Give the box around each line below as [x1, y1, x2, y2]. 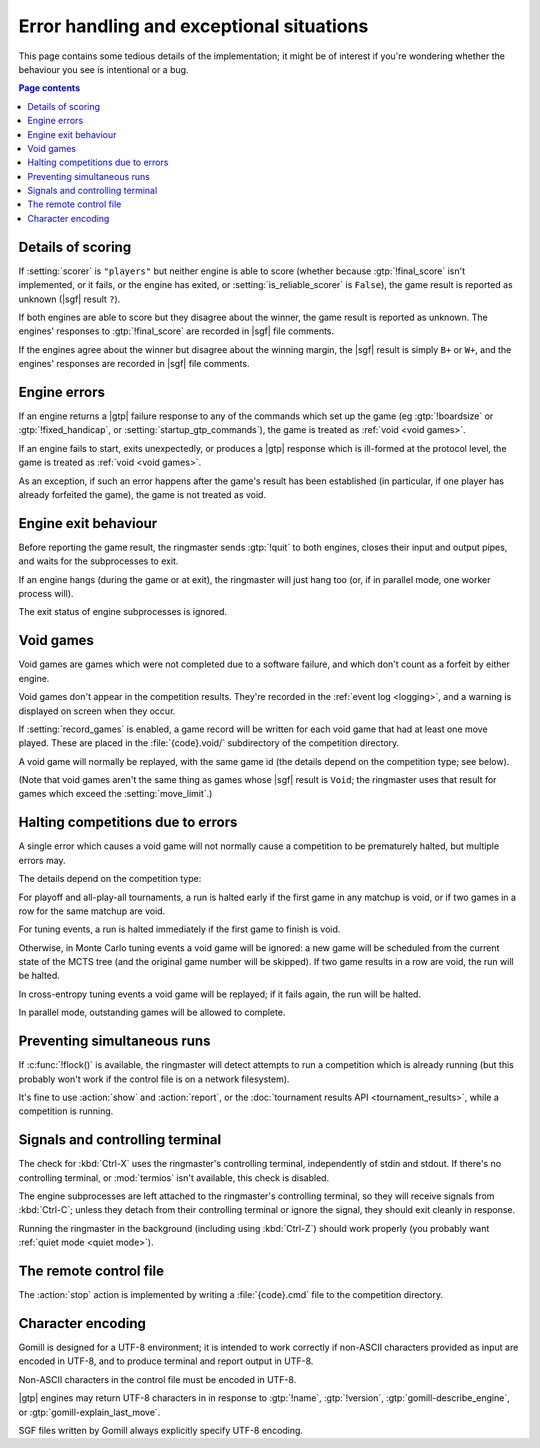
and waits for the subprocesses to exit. [18, 555, 179, 567]
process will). [18, 588, 74, 600]
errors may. [18, 854, 66, 866]
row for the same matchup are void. [18, 905, 166, 917]
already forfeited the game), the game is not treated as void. [18, 488, 267, 500]
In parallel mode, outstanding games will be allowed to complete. [18, 1006, 286, 1019]
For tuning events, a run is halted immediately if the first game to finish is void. [18, 923, 341, 935]
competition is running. [18, 1105, 114, 1117]
